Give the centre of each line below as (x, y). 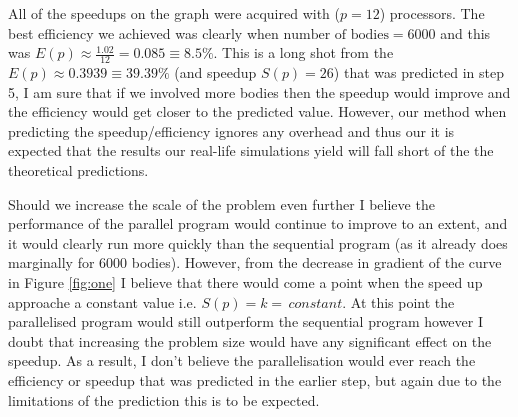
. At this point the (398, 301)
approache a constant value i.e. (102, 301)
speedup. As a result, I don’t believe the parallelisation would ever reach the (242, 360)
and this (465, 32)
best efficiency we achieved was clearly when (143, 32)
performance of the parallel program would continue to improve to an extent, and (258, 223)
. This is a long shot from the (303, 52)
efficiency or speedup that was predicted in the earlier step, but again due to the (255, 379)
